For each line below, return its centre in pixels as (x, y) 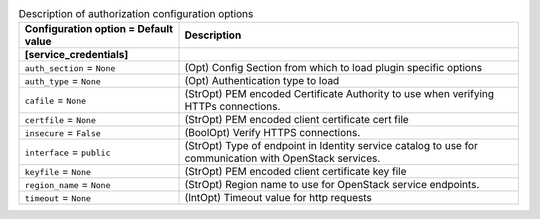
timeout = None (58, 198)
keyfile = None (58, 172)
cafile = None (55, 100)
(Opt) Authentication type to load (262, 81)
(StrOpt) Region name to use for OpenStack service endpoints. (332, 185)
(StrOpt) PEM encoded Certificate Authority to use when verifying (339, 94)
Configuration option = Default (99, 29)
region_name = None (67, 185)
